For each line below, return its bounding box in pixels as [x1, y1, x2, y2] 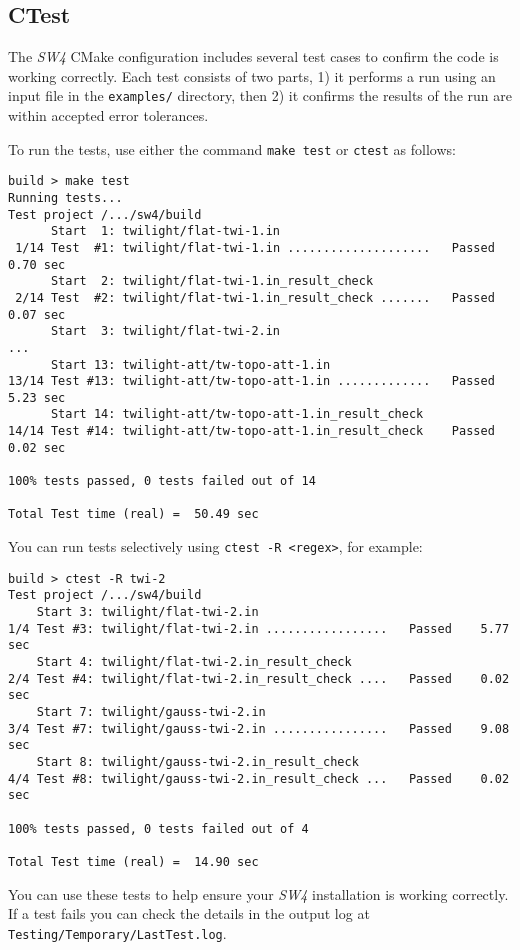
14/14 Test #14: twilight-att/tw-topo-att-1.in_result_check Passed [8, 424, 495, 439]
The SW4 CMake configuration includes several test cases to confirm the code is [8, 46, 499, 67]
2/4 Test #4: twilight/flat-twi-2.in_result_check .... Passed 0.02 [8, 671, 510, 686]
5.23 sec [8, 390, 66, 405]
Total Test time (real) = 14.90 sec [8, 854, 259, 869]
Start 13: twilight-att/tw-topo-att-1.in [50, 357, 331, 372]
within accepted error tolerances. [8, 105, 209, 126]
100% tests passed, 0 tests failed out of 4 [8, 821, 309, 836]
